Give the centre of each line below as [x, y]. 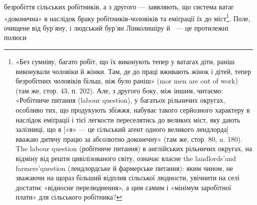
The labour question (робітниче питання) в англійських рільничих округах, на [134, 148]
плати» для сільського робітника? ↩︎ [69, 197]
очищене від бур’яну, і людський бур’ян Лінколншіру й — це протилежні [116, 27]
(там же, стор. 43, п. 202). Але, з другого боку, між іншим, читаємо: [119, 90]
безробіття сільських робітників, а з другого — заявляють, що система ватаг [119, 6]
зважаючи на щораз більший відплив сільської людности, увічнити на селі [128, 178]
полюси [15, 37]
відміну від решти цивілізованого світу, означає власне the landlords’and [126, 158]
